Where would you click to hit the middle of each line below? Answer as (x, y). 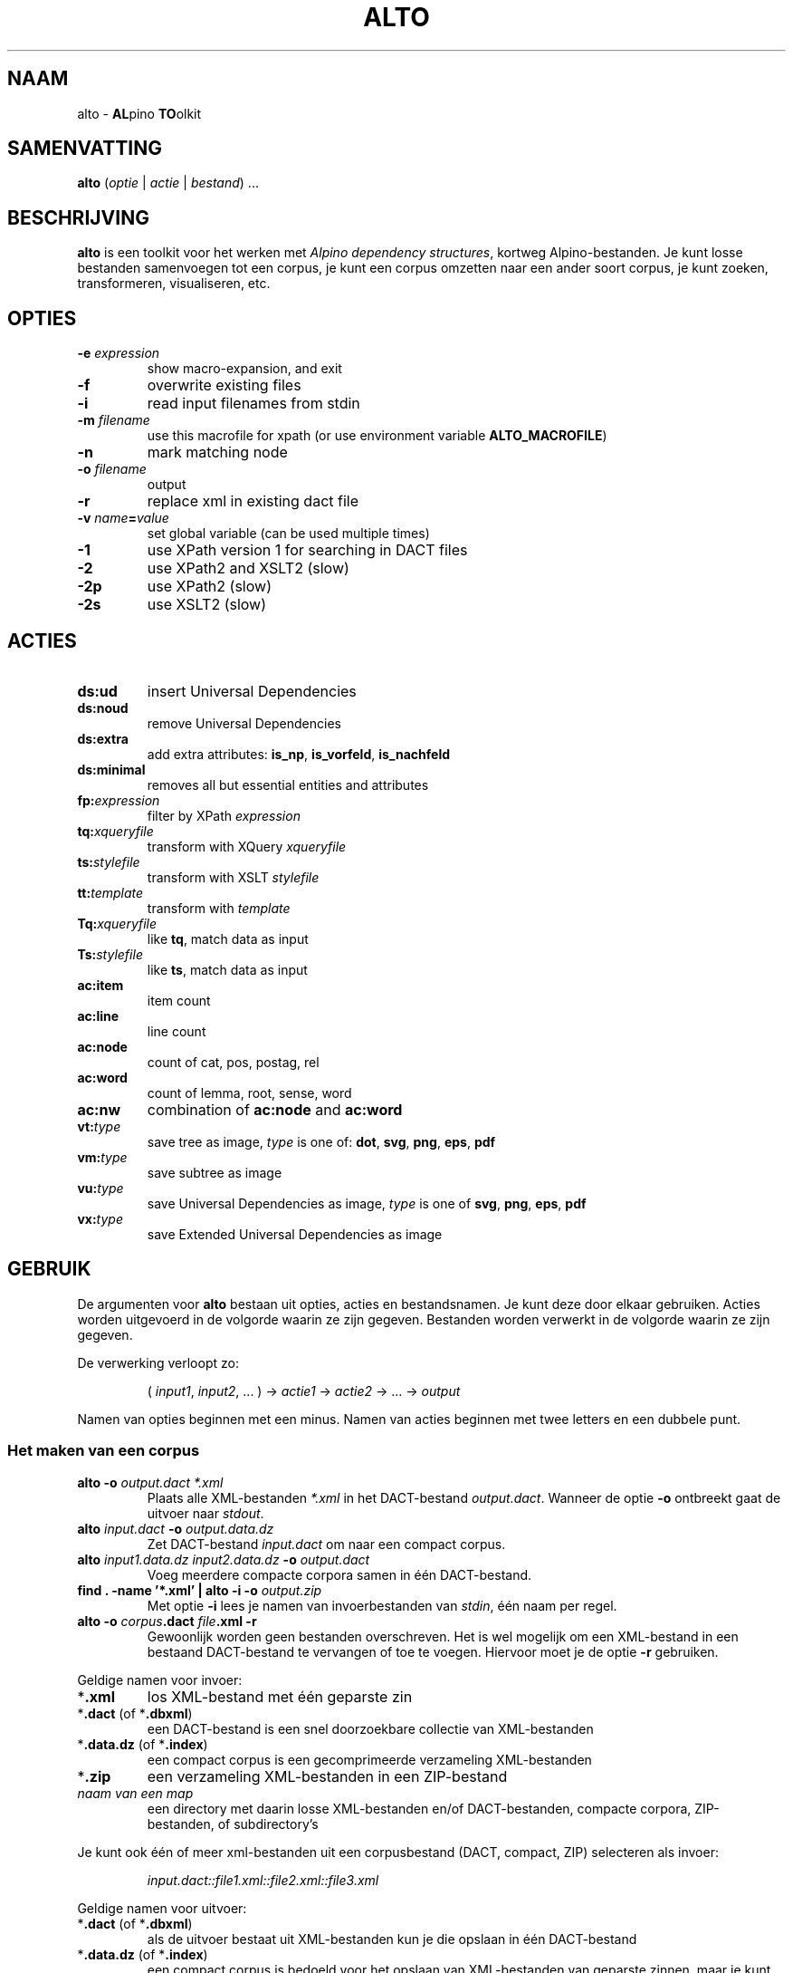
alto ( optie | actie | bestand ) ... (168, 183)
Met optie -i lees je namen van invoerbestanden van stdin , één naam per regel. (382, 1605)
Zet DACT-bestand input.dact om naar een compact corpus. (326, 1544)
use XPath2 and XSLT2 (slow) (248, 568)
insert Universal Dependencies (252, 691)
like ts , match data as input (227, 969)
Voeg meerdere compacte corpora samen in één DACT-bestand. (339, 1574)
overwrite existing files (224, 385)
